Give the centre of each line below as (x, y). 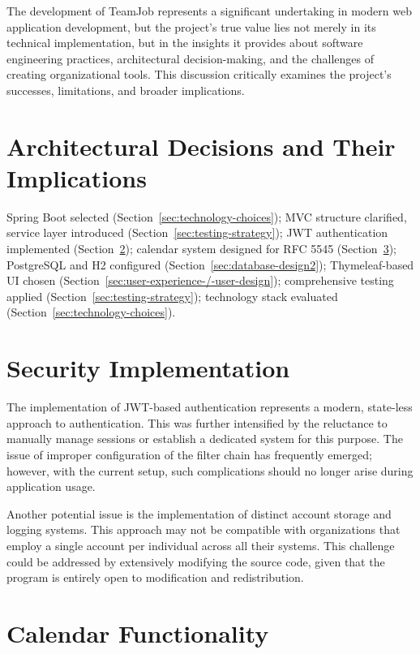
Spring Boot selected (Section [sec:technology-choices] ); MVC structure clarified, (207, 216)
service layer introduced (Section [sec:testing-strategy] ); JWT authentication (197, 232)
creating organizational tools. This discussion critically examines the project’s (199, 74)
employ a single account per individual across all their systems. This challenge (201, 545)
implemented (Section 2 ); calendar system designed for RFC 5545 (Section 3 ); (201, 249)
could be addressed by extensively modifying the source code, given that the (196, 561)
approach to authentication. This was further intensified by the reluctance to (197, 422)
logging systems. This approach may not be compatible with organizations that (204, 529)
